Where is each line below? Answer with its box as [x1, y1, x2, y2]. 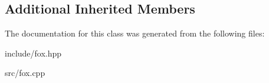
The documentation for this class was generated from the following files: [5, 27, 265, 39]
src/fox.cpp [5, 67, 45, 79]
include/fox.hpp [5, 47, 62, 59]
